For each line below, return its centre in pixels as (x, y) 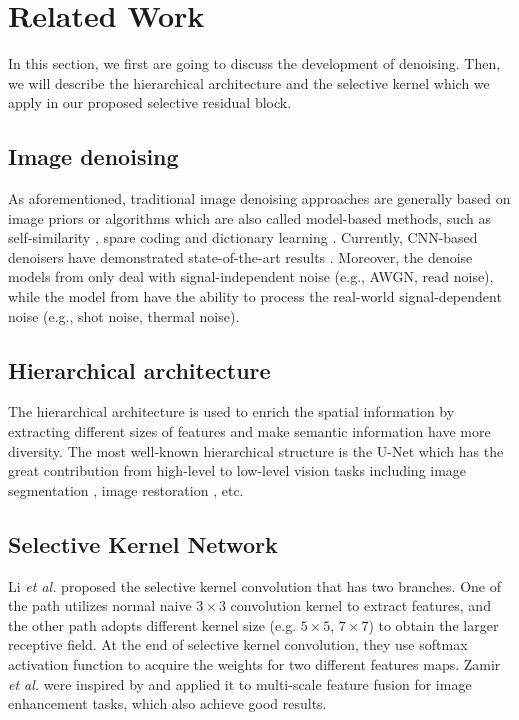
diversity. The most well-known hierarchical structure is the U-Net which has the (256, 450)
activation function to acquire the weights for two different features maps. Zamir (254, 664)
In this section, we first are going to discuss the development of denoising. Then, (254, 63)
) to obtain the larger (433, 624)
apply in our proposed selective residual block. (150, 102)
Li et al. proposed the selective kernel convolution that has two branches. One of (254, 585)
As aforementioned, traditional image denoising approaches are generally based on (259, 198)
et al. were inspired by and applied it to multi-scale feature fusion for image (240, 683)
